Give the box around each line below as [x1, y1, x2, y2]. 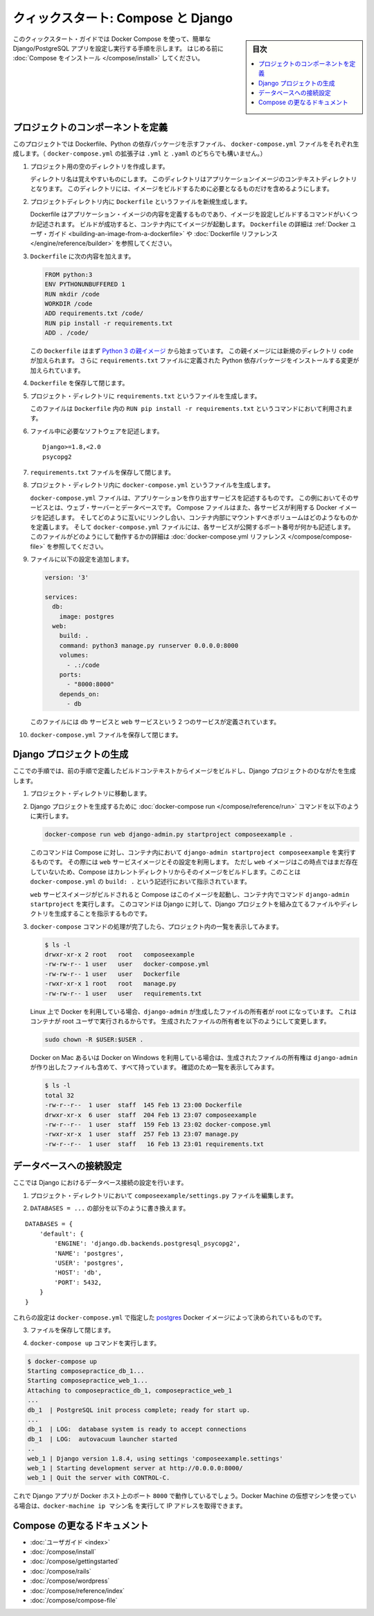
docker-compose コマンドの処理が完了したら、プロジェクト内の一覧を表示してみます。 [30, 922, 283, 930]
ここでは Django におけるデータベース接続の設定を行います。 [12, 1179, 188, 1187]
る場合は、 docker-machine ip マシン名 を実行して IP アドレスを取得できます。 [12, 1501, 247, 1510]
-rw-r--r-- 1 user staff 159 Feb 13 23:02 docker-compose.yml [44, 1120, 271, 1128]
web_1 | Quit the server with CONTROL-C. [27, 1474, 170, 1482]
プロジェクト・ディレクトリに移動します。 [30, 789, 151, 798]
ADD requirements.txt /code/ [44, 310, 144, 317]
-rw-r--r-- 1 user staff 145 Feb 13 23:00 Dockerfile [44, 1101, 242, 1109]
